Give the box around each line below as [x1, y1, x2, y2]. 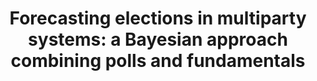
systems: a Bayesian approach [28, 28, 288, 51]
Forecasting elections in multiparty [9, 7, 307, 30]
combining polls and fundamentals [10, 50, 306, 72]
